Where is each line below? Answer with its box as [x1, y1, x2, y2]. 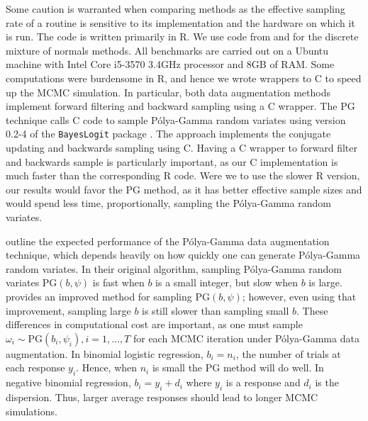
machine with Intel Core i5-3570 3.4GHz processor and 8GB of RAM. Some [6, 57, 335, 72]
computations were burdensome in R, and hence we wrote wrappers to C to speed [6, 70, 362, 85]
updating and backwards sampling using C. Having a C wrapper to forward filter [6, 140, 357, 155]
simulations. [6, 403, 57, 418]
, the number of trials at [235, 346, 341, 361]
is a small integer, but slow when [155, 275, 298, 290]
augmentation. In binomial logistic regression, [6, 346, 203, 361]
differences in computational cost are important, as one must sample [6, 317, 303, 332]
